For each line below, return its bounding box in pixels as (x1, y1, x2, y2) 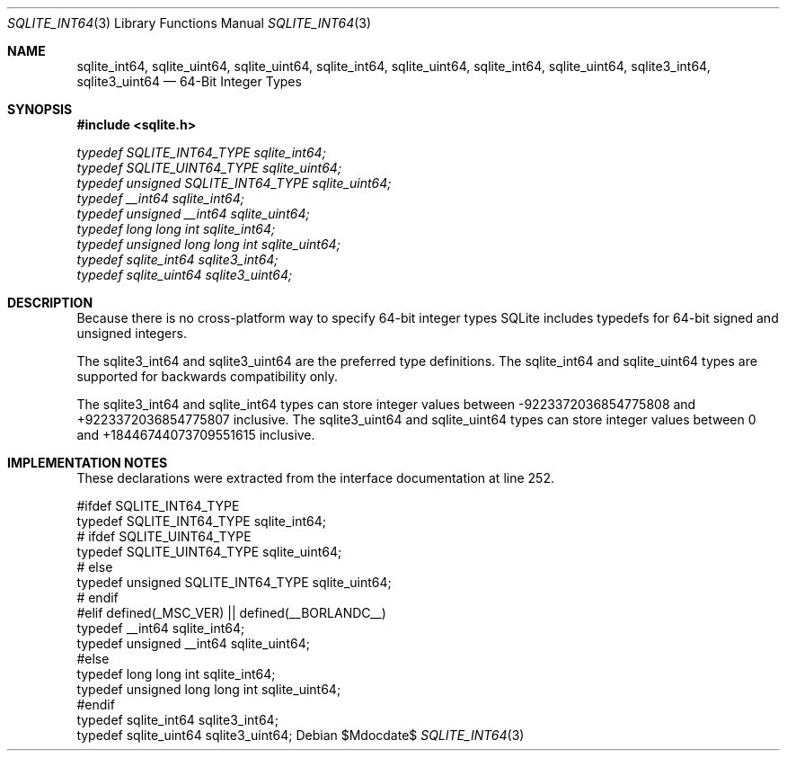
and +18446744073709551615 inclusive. (76, 427, 315, 442)
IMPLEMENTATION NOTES (7, 455, 168, 470)
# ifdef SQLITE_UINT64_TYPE (76, 529, 252, 544)
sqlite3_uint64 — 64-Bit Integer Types (76, 74, 302, 89)
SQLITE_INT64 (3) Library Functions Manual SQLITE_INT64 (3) (7, 15, 372, 31)
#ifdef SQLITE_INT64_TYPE (76, 498, 240, 513)
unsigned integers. (76, 325, 187, 341)
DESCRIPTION (7, 295, 93, 310)
